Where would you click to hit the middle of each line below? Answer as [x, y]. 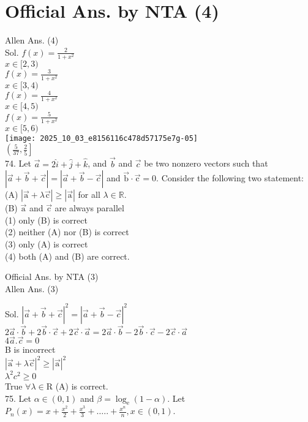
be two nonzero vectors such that [206, 163]
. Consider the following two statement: [230, 178]
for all [89, 194]
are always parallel [89, 208]
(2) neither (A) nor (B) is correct [67, 232]
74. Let [18, 163]
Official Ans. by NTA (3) [52, 277]
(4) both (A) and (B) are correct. [67, 256]
